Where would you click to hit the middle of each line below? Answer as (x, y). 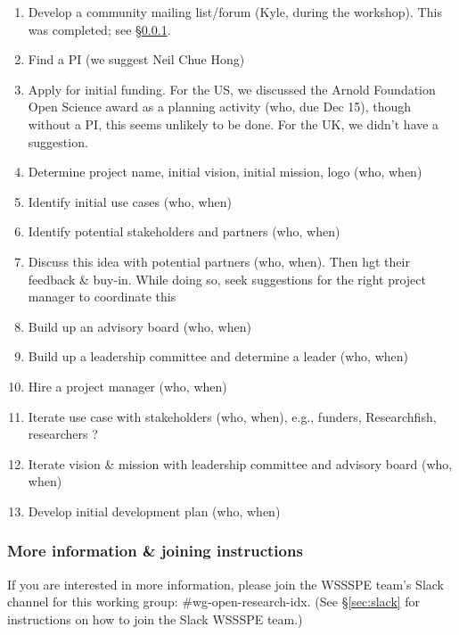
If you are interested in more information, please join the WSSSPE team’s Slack (226, 584)
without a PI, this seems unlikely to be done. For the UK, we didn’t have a (234, 124)
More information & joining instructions (155, 551)
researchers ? (63, 434)
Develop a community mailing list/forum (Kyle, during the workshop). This (235, 12)
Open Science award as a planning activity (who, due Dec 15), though (220, 107)
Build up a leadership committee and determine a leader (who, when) (218, 356)
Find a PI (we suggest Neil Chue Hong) (136, 59)
